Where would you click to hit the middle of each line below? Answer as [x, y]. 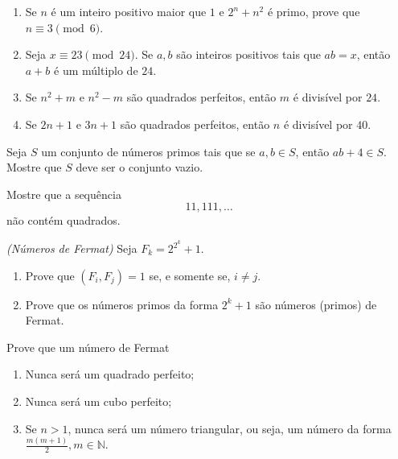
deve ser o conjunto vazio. [140, 167]
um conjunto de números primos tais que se [148, 151]
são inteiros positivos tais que [248, 54]
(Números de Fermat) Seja [72, 248]
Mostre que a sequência [64, 194]
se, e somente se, [190, 275]
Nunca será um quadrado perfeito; [110, 374]
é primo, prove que [314, 11]
